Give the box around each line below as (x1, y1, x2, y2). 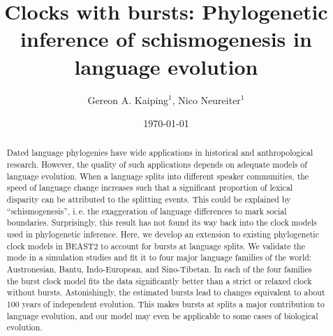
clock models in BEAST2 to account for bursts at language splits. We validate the (6, 240, 305, 251)
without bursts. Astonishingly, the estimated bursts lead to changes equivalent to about (6, 286, 325, 298)
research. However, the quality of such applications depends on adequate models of (6, 159, 307, 170)
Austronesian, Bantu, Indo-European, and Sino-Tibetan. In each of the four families (6, 263, 312, 275)
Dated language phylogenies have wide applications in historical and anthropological (6, 147, 313, 159)
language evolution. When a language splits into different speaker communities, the (6, 170, 309, 182)
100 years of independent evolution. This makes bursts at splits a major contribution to (6, 298, 325, 310)
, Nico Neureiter (172, 92, 241, 107)
